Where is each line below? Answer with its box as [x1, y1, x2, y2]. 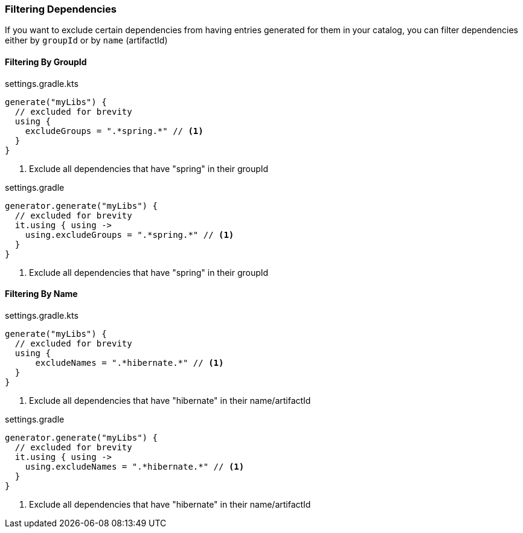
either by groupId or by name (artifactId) [5, 35, 168, 46]
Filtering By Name [5, 289, 78, 299]
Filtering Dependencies [5, 3, 117, 15]
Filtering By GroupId [5, 56, 87, 67]
